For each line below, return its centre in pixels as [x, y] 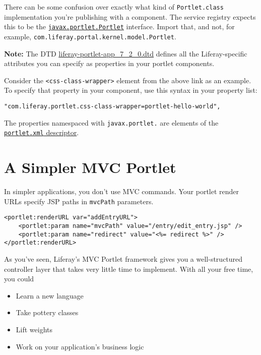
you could [19, 279]
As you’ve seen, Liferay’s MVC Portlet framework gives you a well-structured [123, 258]
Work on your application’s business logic [80, 346]
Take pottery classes [47, 312]
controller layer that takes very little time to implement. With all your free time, [129, 269]
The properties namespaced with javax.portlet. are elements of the [111, 122]
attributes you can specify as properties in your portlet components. [109, 63]
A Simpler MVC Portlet [90, 167]
